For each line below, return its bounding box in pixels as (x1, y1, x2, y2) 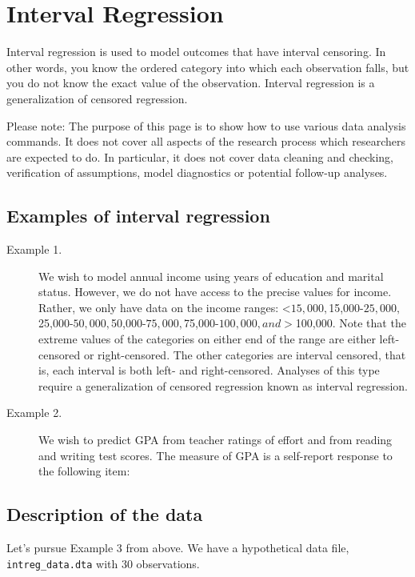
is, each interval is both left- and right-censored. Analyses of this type (38, 362, 380, 379)
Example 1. (6, 241, 62, 258)
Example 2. (6, 404, 62, 421)
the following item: (38, 463, 130, 479)
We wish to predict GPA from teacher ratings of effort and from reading (38, 431, 393, 448)
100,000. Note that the (295, 315, 406, 331)
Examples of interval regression (6, 203, 270, 228)
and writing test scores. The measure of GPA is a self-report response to (38, 447, 393, 463)
